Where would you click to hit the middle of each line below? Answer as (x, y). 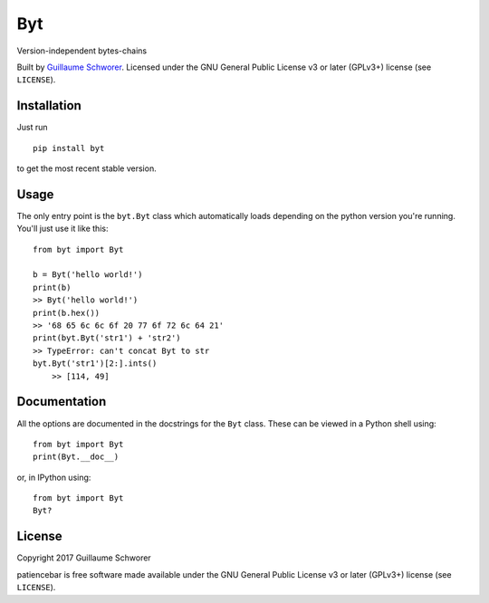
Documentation (62, 402)
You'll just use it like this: (62, 229)
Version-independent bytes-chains (82, 51)
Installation (49, 105)
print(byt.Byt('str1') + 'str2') (107, 338)
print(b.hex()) (67, 313)
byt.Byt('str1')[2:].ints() (95, 364)
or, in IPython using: (54, 477)
